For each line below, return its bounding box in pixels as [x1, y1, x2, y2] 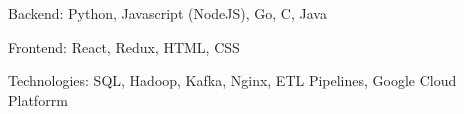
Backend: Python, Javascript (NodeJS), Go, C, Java [8, 3, 327, 23]
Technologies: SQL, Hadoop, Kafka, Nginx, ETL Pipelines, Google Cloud [8, 70, 457, 91]
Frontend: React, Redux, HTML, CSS [8, 36, 240, 57]
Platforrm [8, 89, 68, 110]
